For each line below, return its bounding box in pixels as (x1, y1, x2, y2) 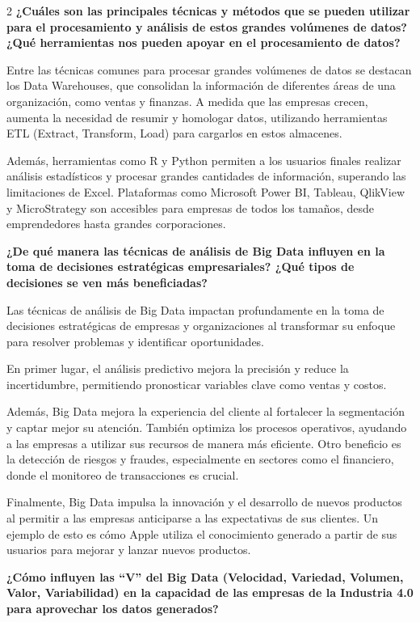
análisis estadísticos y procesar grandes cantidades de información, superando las (6, 167, 406, 184)
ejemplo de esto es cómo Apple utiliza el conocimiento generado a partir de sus (6, 525, 397, 542)
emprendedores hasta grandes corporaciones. (6, 215, 226, 232)
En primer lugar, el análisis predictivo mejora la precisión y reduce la (6, 360, 349, 377)
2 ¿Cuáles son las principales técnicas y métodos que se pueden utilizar (6, 2, 410, 19)
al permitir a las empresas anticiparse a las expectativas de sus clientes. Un (6, 510, 379, 527)
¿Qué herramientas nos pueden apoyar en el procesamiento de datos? (6, 34, 401, 51)
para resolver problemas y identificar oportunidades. (6, 332, 265, 349)
